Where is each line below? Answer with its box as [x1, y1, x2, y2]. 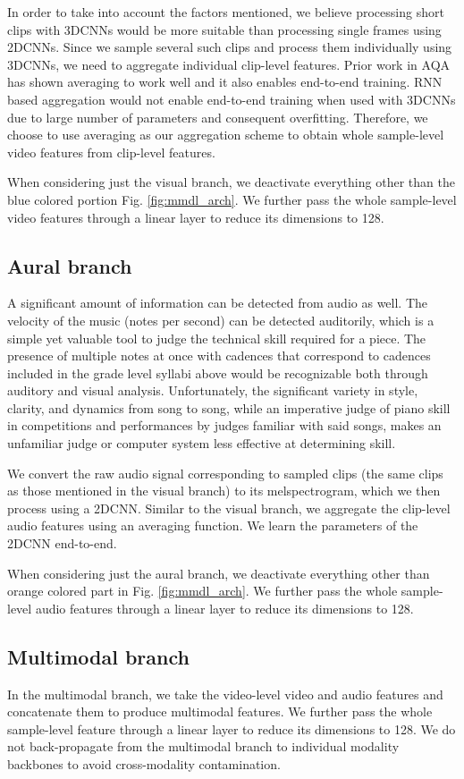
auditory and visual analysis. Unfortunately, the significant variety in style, [7, 381, 418, 400]
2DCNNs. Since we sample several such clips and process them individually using [7, 38, 452, 56]
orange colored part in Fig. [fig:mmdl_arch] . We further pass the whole [7, 581, 398, 600]
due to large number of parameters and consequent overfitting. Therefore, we [7, 107, 428, 126]
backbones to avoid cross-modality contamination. [7, 755, 281, 773]
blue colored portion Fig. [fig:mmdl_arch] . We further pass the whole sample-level [7, 190, 457, 208]
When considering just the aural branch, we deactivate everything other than [7, 563, 430, 582]
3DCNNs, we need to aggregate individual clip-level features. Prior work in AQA [7, 55, 451, 73]
